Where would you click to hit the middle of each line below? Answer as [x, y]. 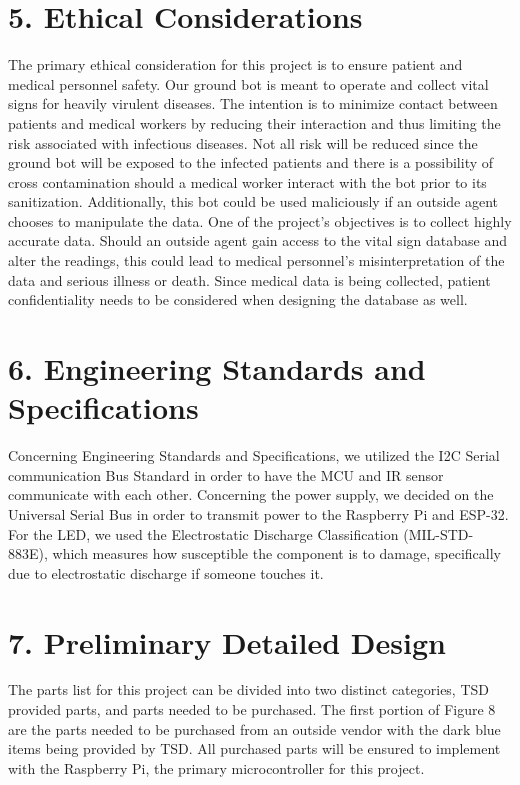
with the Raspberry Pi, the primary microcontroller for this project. [216, 767]
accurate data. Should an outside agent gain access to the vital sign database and [257, 240]
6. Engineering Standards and [217, 368]
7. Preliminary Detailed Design [227, 641]
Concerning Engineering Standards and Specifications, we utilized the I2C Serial [254, 455]
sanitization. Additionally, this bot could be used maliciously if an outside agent [253, 201]
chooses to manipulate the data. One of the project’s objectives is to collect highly [260, 220]
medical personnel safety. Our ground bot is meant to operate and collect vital [248, 83]
